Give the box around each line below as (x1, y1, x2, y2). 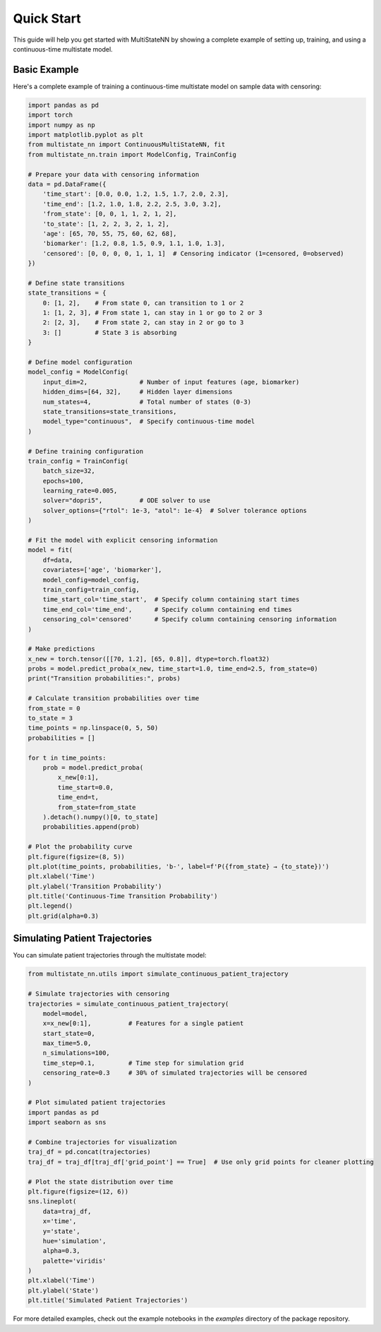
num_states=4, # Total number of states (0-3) (42, 398, 252, 406)
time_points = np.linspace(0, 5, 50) (28, 724, 159, 732)
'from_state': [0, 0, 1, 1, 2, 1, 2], (42, 210, 177, 218)
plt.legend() (28, 902, 73, 910)
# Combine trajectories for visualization (28, 1138, 177, 1146)
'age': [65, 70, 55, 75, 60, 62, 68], (42, 230, 177, 237)
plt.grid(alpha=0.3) (28, 912, 99, 920)
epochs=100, (42, 477, 85, 485)
